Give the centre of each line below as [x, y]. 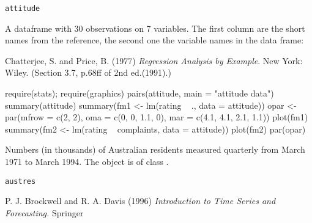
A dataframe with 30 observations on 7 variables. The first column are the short [155, 28]
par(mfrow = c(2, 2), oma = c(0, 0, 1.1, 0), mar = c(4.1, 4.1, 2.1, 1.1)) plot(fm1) [157, 117]
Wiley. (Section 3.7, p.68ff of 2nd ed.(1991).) [88, 72]
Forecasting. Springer [44, 212]
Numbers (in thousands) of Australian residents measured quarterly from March [155, 149]
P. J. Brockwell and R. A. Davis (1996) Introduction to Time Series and [140, 201]
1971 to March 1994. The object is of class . [87, 161]
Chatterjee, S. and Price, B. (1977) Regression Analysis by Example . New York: [154, 60]
